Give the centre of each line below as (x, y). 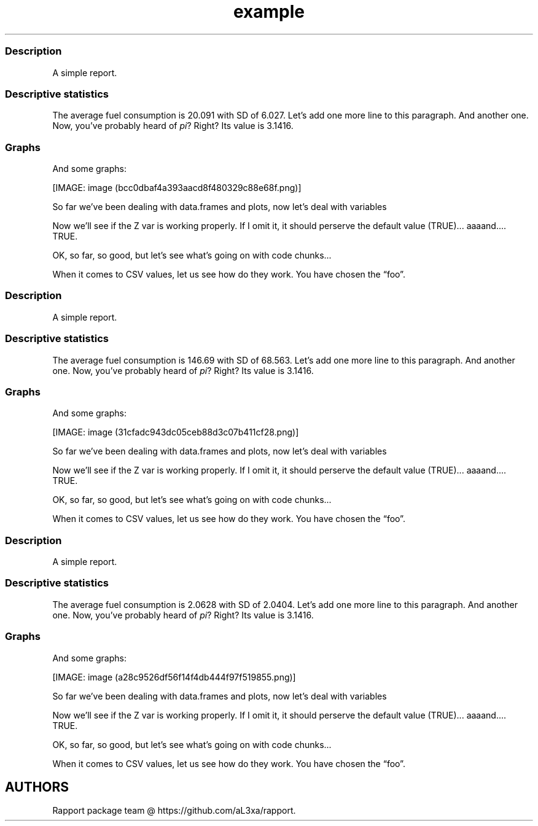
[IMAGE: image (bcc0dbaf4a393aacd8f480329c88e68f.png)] (177, 188)
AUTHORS (37, 787)
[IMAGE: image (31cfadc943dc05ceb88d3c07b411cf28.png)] (176, 432)
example (269, 12)
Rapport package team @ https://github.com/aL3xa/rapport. (174, 811)
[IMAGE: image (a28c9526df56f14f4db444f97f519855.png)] (174, 677)
